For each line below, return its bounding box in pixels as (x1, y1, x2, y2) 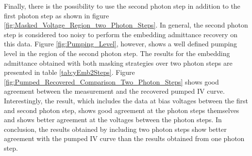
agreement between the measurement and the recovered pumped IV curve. (4, 86, 225, 96)
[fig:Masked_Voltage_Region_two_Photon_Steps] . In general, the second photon (4, 20, 248, 30)
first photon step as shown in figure (4, 10, 109, 20)
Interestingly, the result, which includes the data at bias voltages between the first (4, 95, 249, 105)
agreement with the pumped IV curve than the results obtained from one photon (4, 133, 245, 143)
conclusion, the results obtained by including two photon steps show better (4, 124, 227, 134)
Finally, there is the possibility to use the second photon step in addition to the (4, 1, 240, 11)
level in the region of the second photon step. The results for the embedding (4, 48, 230, 58)
